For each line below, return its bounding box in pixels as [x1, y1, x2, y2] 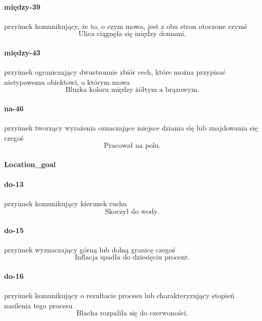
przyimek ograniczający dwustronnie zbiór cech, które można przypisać [4, 67, 226, 77]
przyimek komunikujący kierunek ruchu [4, 198, 127, 209]
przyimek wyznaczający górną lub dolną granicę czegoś [4, 244, 176, 254]
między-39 [4, 1, 41, 12]
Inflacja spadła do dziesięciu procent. [74, 254, 190, 262]
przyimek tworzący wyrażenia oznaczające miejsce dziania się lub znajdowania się [4, 122, 258, 133]
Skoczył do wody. [105, 208, 160, 215]
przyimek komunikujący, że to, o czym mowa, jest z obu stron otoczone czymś [4, 20, 247, 31]
